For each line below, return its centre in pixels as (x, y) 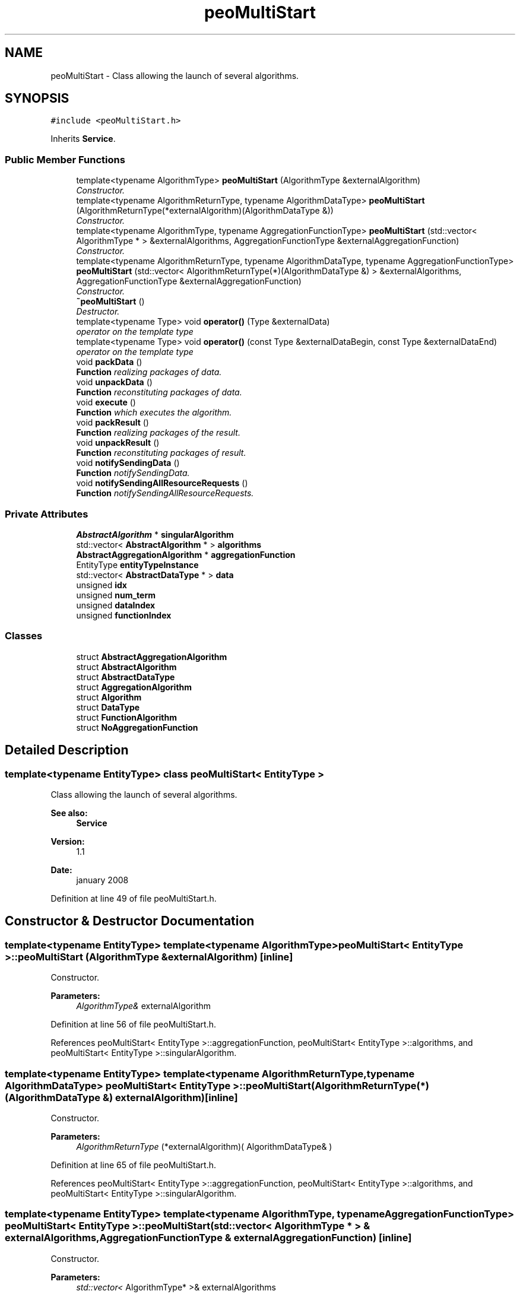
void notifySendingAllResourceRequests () (162, 483)
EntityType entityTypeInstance (137, 564)
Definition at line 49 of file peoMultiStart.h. (134, 898)
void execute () (106, 402)
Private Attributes (47, 514)
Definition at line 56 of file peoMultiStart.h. (134, 1025)
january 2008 (102, 880)
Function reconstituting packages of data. (159, 392)
